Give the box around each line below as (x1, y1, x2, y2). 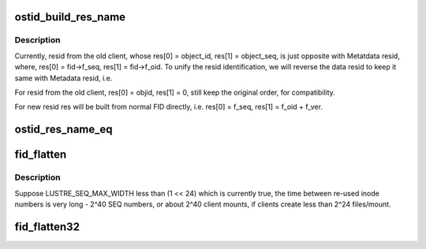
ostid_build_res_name (14, 10, 126, 24)
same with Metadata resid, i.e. (14, 73, 113, 83)
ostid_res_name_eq (14, 123, 114, 136)
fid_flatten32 (14, 220, 80, 233)
